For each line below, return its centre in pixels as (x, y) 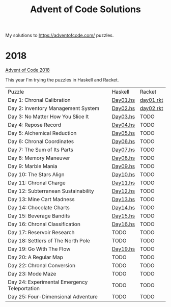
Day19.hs (123, 249)
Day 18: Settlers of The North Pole (49, 241)
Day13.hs (123, 200)
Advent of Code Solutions (85, 9)
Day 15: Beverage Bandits (39, 216)
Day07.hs (123, 150)
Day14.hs (123, 208)
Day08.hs (123, 158)
